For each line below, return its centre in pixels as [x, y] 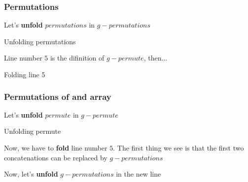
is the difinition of [77, 58]
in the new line [139, 174]
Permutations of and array [58, 96]
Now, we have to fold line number [56, 148]
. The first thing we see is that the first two [178, 148]
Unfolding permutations [40, 41]
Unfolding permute [33, 131]
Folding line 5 [25, 74]
